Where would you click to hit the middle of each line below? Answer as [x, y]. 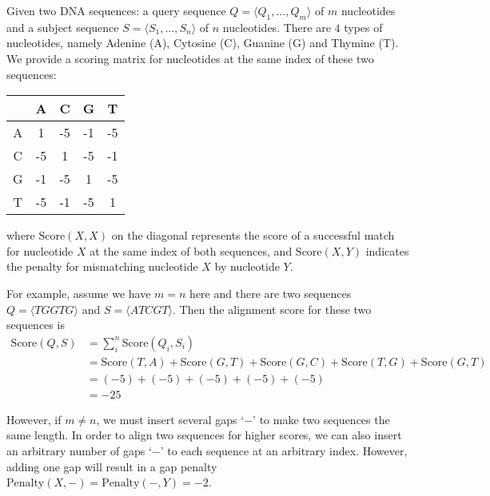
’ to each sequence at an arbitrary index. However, [284, 451]
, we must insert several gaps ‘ [170, 419]
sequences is [36, 325]
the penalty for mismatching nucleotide [102, 266]
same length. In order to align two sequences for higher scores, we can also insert [204, 435]
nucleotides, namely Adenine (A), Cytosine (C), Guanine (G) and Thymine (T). [203, 43]
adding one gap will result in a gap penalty [112, 466]
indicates [387, 250]
